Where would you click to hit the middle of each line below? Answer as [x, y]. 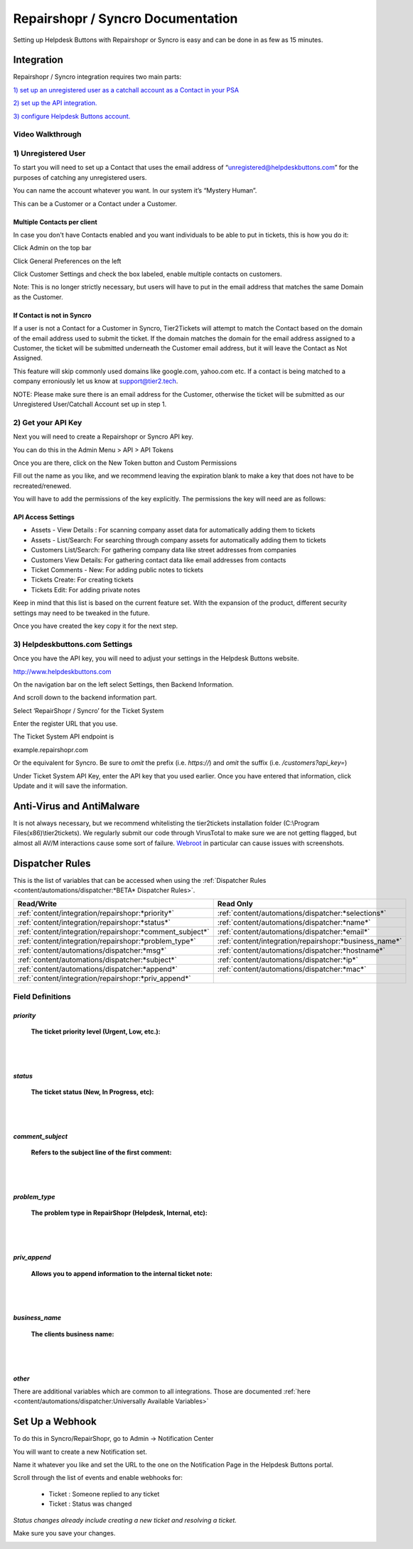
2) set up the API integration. [55, 103]
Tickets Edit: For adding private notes [86, 589]
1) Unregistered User [49, 153]
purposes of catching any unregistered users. [80, 177]
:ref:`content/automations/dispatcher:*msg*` [92, 950]
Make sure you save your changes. [64, 1533]
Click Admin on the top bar [52, 248]
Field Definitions [42, 997]
